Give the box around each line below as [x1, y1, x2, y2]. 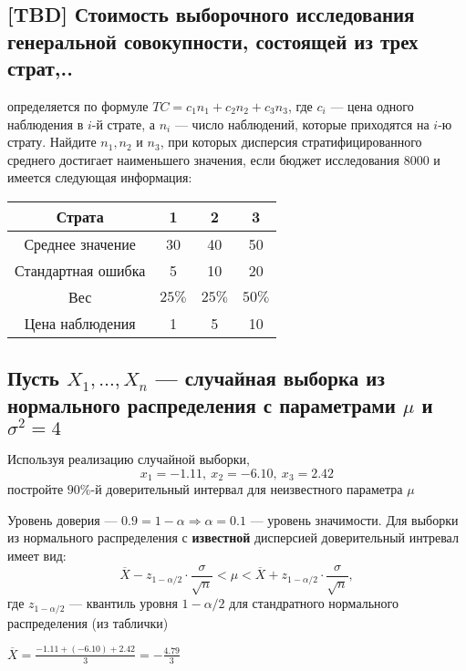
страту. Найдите [7, 132, 97, 151]
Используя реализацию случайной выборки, [7, 449, 250, 469]
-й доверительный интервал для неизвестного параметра [90, 480, 403, 499]
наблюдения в [7, 114, 84, 133]
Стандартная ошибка [15, 259, 146, 281]
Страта [56, 205, 104, 227]
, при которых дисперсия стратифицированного [160, 132, 422, 151]
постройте [7, 480, 64, 499]
